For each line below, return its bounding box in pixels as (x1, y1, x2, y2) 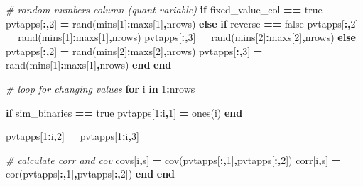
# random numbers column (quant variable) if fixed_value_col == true (6, 2, 323, 16)
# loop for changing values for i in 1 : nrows (6, 81, 195, 95)
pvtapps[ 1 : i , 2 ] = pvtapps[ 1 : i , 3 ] (6, 129, 139, 144)
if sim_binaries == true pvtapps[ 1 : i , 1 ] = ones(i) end (6, 105, 243, 120)
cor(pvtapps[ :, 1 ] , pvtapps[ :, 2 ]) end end (6, 166, 175, 181)
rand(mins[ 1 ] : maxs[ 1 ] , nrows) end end (6, 57, 172, 72)
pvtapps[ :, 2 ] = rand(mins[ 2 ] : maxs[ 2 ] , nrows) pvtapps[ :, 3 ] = (6, 43, 263, 58)
